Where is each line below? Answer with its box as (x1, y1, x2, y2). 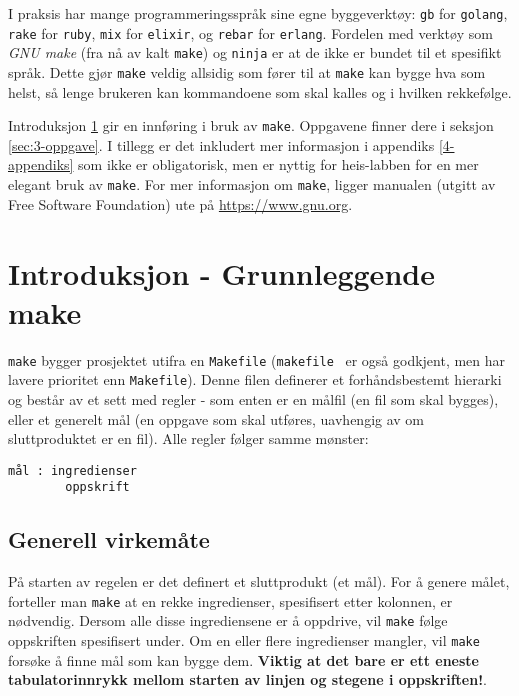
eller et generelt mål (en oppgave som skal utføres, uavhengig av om (8, 408, 425, 429)
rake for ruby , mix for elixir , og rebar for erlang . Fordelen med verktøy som (8, 22, 493, 43)
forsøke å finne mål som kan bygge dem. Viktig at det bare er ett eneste (8, 649, 479, 670)
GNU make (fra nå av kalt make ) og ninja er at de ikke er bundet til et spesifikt (8, 42, 502, 63)
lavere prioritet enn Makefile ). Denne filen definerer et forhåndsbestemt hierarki (8, 369, 502, 390)
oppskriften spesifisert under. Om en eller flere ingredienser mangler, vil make (8, 630, 480, 651)
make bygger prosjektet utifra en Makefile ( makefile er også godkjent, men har (8, 349, 506, 370)
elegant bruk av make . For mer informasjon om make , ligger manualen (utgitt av (8, 174, 496, 195)
